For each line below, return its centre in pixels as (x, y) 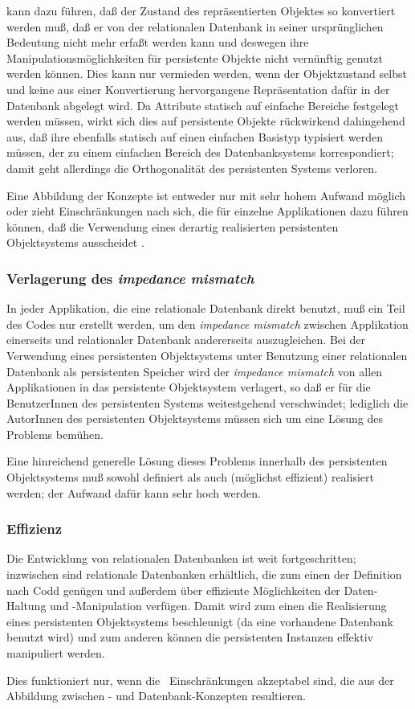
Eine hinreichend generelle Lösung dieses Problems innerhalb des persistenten (197, 461)
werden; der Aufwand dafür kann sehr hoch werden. (134, 492)
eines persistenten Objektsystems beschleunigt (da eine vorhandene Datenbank (200, 621)
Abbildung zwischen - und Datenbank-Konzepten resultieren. (157, 696)
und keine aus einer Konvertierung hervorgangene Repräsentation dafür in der (198, 89)
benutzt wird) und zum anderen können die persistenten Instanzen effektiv (190, 637)
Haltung (26, 606)
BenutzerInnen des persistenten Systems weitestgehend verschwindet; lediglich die (207, 402)
